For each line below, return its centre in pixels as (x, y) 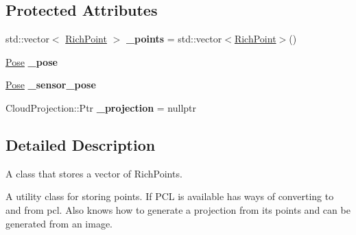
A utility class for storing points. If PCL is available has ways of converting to (170, 196)
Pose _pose (32, 61)
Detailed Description (81, 144)
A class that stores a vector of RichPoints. (94, 173)
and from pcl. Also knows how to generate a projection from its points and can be (178, 209)
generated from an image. (59, 223)
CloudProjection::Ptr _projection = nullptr (101, 107)
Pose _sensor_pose (51, 85)
